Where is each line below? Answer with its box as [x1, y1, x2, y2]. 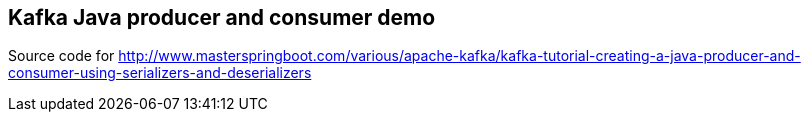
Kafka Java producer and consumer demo [8, 5, 436, 30]
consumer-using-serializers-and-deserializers [8, 64, 312, 82]
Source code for [8, 47, 115, 65]
